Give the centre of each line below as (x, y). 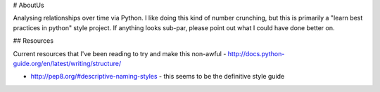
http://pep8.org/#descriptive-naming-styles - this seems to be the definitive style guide (158, 77)
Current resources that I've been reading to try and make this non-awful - (120, 53)
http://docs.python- (256, 53)
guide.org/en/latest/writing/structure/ (67, 63)
